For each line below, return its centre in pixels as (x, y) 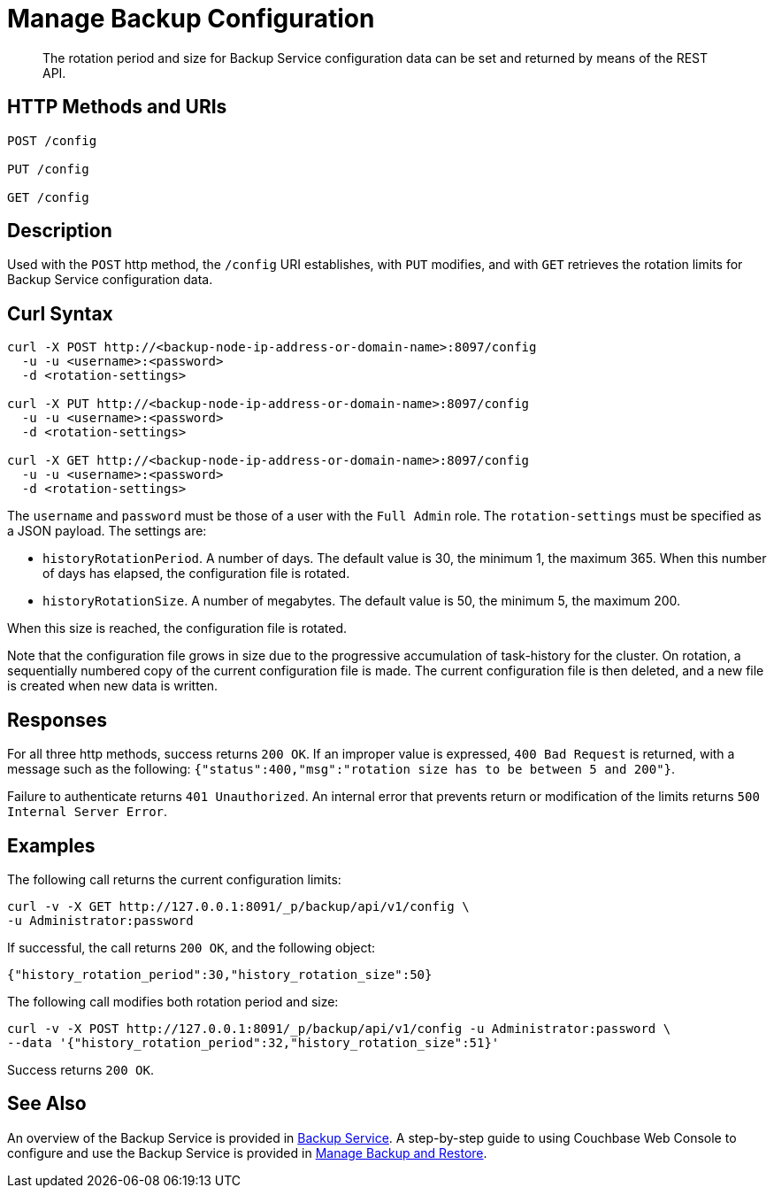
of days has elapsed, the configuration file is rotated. (196, 574)
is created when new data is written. (113, 686)
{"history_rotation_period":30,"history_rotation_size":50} (220, 974)
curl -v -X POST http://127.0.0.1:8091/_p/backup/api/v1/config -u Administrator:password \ (339, 1028)
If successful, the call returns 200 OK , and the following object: (192, 947)
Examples (51, 845)
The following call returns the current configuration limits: (174, 879)
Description (60, 231)
